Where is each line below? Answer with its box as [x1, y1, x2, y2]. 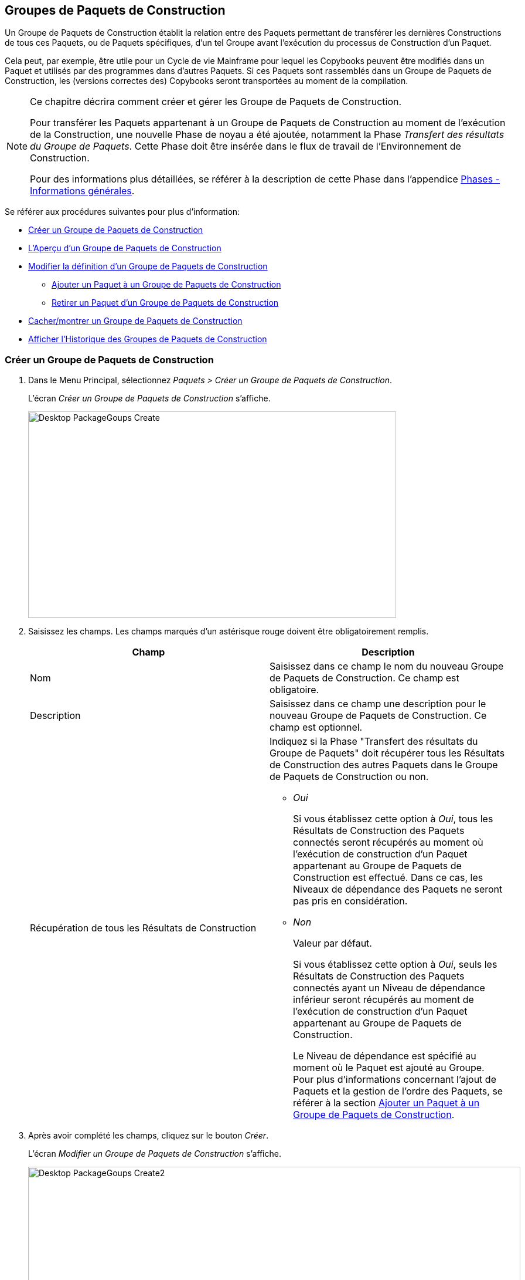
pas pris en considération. [293, 895, 408, 907]
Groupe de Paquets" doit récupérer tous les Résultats [270, 747, 505, 759]
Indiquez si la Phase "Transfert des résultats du [270, 735, 478, 748]
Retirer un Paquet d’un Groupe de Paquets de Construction [52, 298, 279, 308]
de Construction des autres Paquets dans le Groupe [270, 759, 498, 771]
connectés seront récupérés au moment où [293, 836, 483, 849]
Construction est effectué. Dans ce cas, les [293, 872, 483, 884]
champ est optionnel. [270, 721, 363, 734]
